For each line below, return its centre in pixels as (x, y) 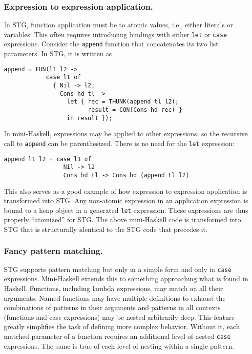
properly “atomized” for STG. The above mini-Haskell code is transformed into (123, 219)
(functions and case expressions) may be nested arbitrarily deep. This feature (119, 317)
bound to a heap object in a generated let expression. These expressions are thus (126, 210)
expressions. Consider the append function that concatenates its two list (111, 44)
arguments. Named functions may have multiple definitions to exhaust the (115, 298)
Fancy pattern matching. (53, 251)
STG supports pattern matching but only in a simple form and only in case (118, 269)
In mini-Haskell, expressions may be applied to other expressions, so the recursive (126, 134)
